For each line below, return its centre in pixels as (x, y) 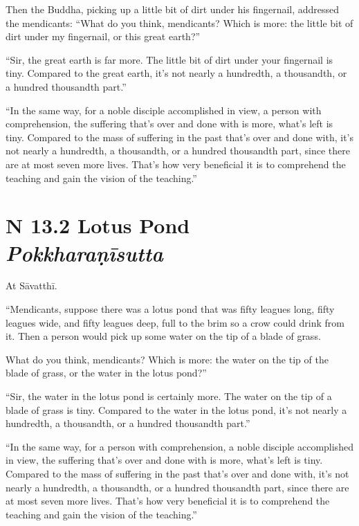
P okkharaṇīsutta (84, 253)
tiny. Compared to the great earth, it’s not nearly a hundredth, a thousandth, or (176, 73)
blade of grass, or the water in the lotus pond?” (106, 373)
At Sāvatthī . (31, 285)
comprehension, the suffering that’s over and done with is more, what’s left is (169, 124)
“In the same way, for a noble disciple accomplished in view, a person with (164, 110)
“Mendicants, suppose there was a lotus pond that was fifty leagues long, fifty (170, 309)
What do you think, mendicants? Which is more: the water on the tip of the (167, 359)
